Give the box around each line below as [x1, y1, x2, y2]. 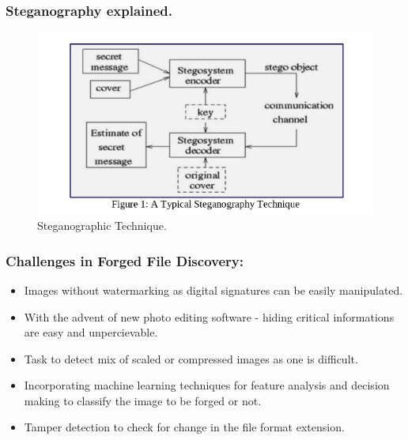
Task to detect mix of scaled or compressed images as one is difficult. [24, 350, 358, 367]
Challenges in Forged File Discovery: [6, 250, 244, 270]
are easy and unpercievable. [24, 324, 158, 340]
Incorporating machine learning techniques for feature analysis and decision [24, 377, 390, 393]
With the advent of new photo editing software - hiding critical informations [24, 308, 395, 325]
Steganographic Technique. [37, 217, 167, 234]
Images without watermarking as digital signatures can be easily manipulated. [24, 281, 403, 298]
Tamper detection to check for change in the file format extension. [24, 419, 345, 435]
